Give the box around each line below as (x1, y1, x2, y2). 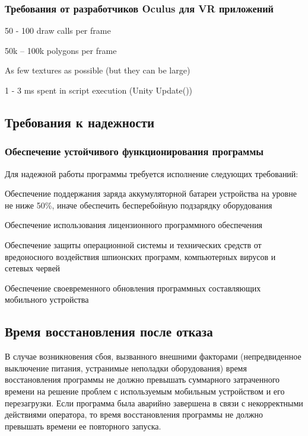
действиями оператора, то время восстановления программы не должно (5, 408, 263, 421)
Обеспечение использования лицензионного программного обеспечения (5, 219, 263, 231)
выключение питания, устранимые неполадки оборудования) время (5, 361, 247, 374)
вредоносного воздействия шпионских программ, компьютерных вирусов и (5, 250, 276, 262)
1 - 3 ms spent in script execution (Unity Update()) (5, 84, 193, 96)
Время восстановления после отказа (5, 322, 213, 341)
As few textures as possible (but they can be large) (5, 64, 190, 76)
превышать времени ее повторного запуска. (5, 419, 161, 432)
